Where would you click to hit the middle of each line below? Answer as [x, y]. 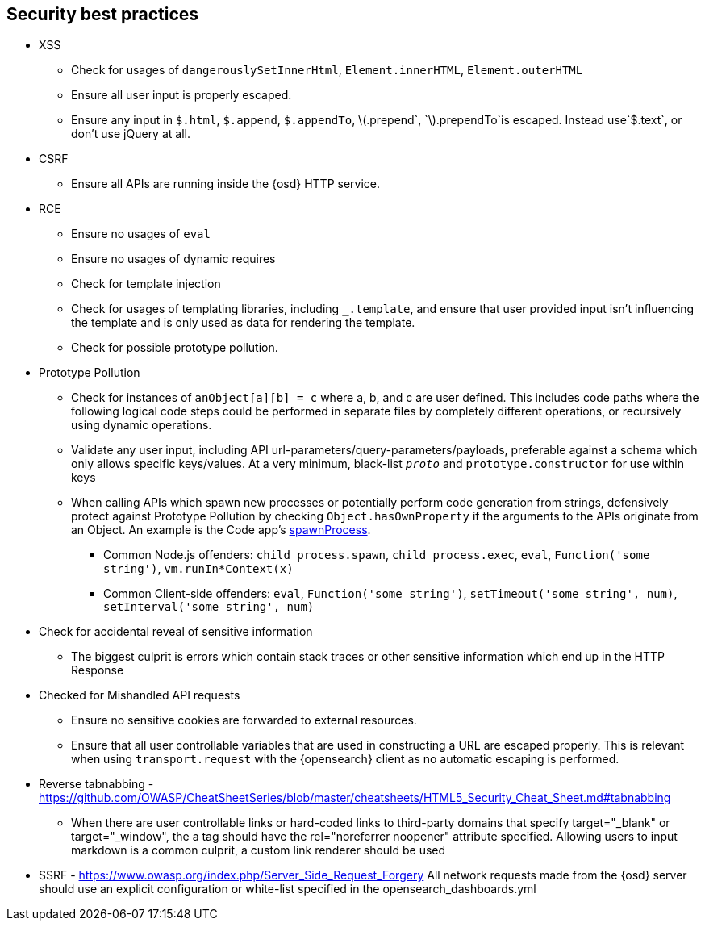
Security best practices [103, 14]
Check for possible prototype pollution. [175, 348]
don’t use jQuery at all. [131, 134]
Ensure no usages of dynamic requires [173, 259]
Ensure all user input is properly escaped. [181, 95]
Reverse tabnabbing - [96, 784]
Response [98, 670]
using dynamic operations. [142, 425]
